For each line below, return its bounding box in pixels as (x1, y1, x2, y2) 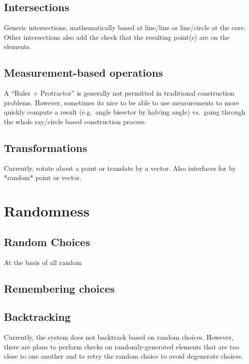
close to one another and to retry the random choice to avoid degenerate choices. (4, 351, 244, 361)
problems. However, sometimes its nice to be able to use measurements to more (4, 97, 239, 107)
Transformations (4, 140, 87, 155)
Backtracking (4, 309, 71, 324)
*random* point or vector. (4, 172, 82, 182)
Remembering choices (4, 281, 115, 296)
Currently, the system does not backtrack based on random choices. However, (4, 332, 233, 342)
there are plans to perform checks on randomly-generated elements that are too (4, 341, 239, 351)
